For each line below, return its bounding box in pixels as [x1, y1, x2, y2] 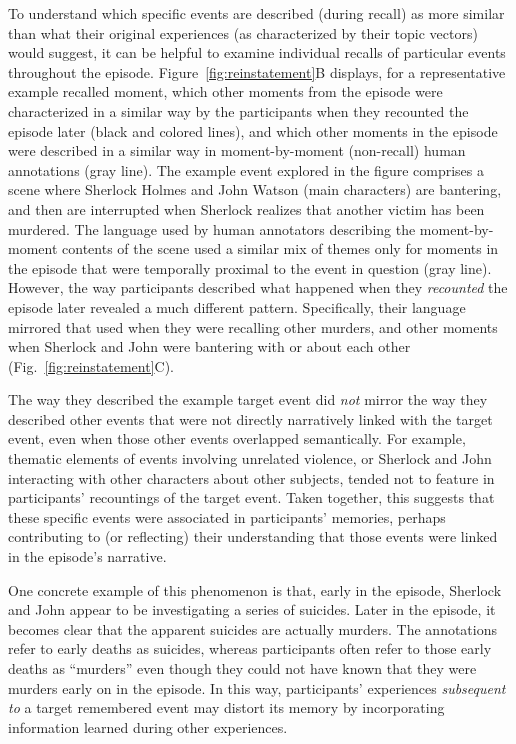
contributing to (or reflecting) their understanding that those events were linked [8, 526, 498, 547]
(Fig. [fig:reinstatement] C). [8, 355, 175, 376]
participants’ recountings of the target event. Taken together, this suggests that [8, 487, 495, 508]
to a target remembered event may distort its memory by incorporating [8, 697, 445, 718]
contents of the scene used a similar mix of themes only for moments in [62, 238, 499, 259]
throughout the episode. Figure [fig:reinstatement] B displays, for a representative [8, 61, 506, 82]
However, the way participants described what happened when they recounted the [8, 277, 508, 298]
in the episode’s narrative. [8, 546, 167, 567]
